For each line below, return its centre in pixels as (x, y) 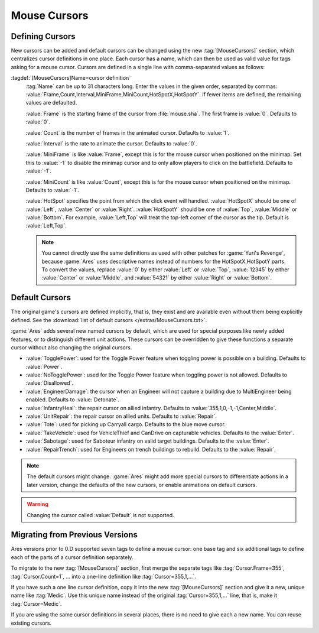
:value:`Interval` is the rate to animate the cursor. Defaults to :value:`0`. (111, 143)
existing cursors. (31, 623)
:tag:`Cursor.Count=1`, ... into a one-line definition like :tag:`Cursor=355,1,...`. (103, 576)
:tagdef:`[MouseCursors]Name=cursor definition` (71, 78)
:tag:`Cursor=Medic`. (36, 603)
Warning (38, 504)
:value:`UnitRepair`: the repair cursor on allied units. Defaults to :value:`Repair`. (121, 416)
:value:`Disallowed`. (50, 383)
